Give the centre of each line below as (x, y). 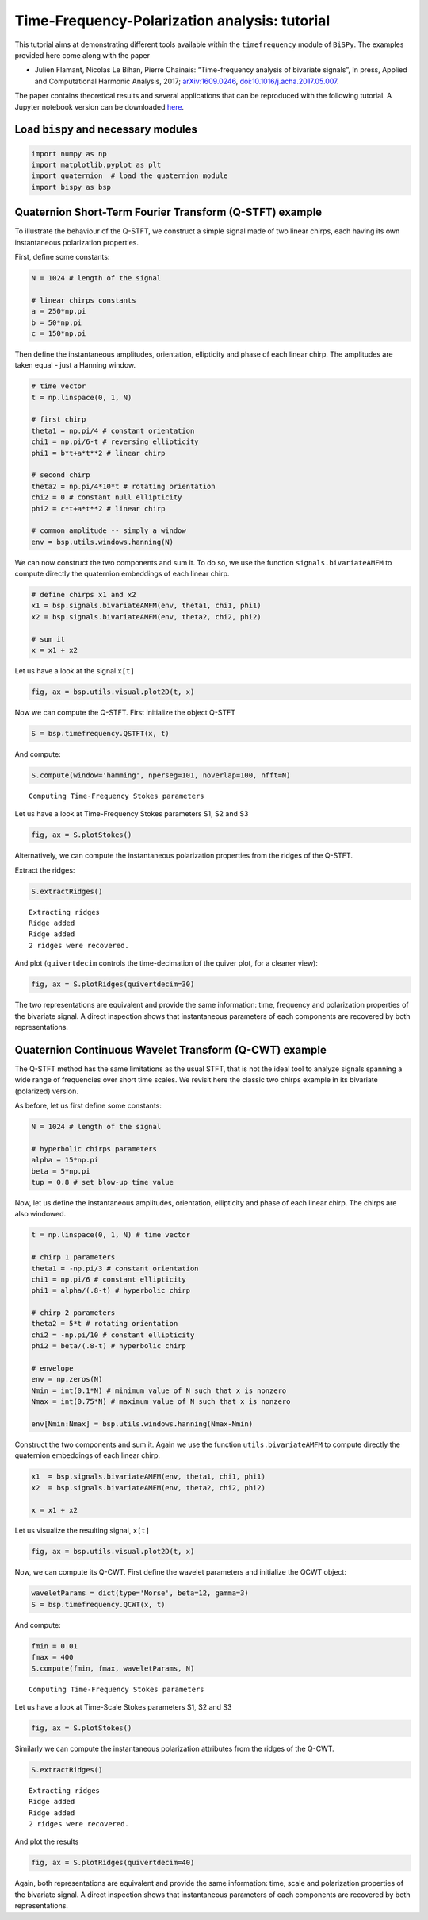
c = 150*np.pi (59, 333)
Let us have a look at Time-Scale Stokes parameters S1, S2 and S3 (123, 1706)
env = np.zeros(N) (67, 1379)
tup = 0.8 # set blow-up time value (103, 1182)
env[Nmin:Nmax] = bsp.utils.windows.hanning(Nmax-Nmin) (142, 1424)
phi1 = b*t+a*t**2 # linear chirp (98, 453)
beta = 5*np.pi (61, 1171)
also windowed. (40, 1214)
